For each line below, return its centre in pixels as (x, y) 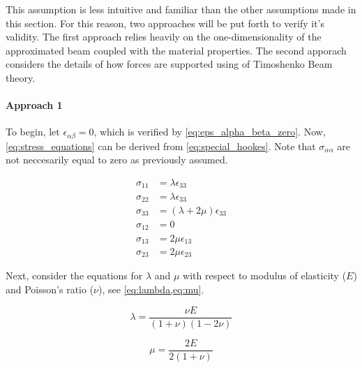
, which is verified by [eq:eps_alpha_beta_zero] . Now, (210, 132)
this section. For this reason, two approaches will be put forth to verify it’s (165, 23)
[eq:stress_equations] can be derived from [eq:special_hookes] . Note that (161, 146)
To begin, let (33, 132)
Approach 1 (34, 105)
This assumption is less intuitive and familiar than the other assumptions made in (181, 9)
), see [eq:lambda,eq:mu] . (151, 289)
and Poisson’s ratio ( (50, 289)
